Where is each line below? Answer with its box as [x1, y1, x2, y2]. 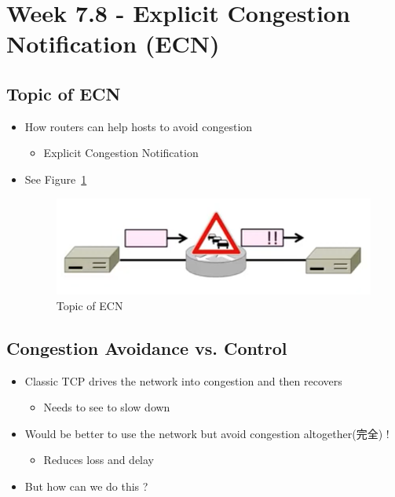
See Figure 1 [24, 170, 87, 187]
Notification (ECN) [6, 27, 220, 60]
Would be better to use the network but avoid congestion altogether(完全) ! [24, 425, 390, 441]
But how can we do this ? [24, 478, 148, 495]
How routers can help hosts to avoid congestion [24, 118, 253, 134]
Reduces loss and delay [43, 451, 154, 468]
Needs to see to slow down [43, 399, 170, 415]
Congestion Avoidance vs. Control [6, 335, 287, 360]
